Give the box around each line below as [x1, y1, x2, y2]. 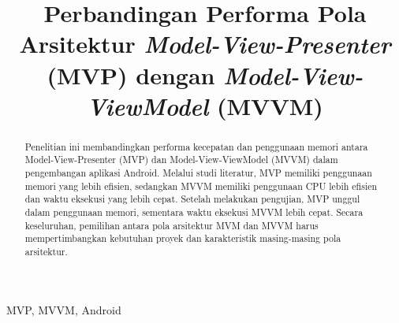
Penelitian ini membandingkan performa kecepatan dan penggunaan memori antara [24, 139, 368, 153]
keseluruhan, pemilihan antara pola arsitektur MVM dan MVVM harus [24, 218, 319, 232]
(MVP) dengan [47, 58, 215, 91]
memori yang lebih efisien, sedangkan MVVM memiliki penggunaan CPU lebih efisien [24, 179, 378, 192]
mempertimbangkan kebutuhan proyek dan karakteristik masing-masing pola [24, 232, 341, 245]
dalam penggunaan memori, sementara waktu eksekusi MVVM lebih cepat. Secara [24, 206, 364, 219]
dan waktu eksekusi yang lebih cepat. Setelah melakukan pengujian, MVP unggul [24, 192, 360, 206]
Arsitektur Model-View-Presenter [19, 28, 391, 61]
